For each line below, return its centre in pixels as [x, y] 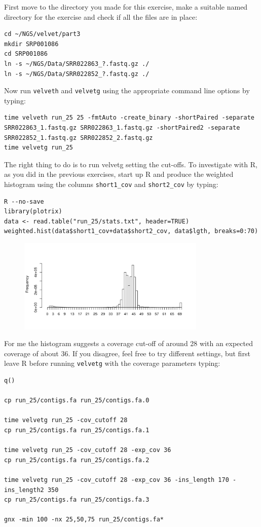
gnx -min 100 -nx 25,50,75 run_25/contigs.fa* [84, 520]
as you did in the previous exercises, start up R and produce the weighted [119, 174]
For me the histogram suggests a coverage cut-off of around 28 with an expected [128, 343]
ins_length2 [24, 490]
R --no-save [24, 201]
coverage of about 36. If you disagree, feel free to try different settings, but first [127, 353]
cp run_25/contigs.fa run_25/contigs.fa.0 [77, 401]
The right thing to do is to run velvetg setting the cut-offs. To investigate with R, [131, 164]
